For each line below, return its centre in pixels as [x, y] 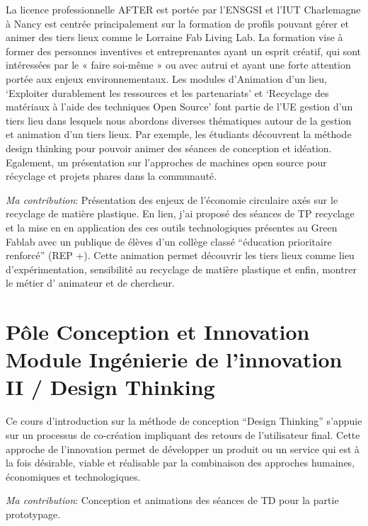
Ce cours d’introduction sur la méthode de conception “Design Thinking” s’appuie [184, 421]
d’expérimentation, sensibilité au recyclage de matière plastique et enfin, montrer [181, 269]
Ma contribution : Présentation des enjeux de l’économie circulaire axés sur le [172, 199]
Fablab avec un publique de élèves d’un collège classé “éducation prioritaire [169, 241]
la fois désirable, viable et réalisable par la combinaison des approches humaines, [180, 463]
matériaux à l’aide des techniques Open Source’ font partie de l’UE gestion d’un [179, 107]
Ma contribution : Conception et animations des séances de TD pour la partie [172, 500]
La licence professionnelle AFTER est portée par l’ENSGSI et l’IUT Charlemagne [183, 9]
